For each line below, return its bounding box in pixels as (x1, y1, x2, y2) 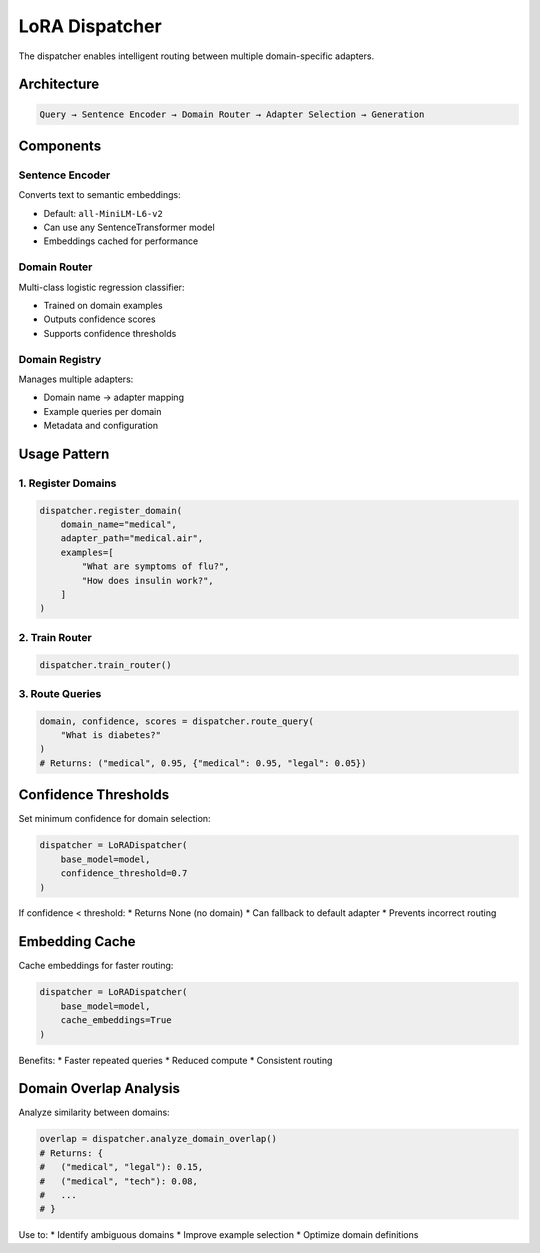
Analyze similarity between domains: (18, 1106, 170, 1119)
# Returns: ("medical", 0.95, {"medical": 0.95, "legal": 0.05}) (39, 757, 367, 769)
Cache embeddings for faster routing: (18, 960, 174, 972)
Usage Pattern (18, 445, 110, 462)
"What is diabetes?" (60, 730, 162, 741)
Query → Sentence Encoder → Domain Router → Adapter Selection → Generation (39, 108, 425, 120)
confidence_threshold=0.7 (60, 868, 188, 879)
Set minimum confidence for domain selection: (18, 813, 211, 825)
